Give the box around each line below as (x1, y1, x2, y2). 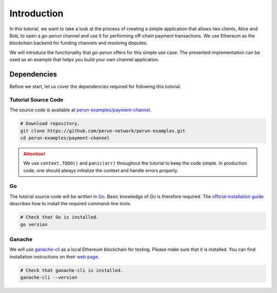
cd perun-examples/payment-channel (20, 135, 110, 141)
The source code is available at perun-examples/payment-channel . (9, 107, 151, 113)
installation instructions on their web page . (9, 253, 100, 260)
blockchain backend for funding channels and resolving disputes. (9, 40, 148, 46)
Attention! (23, 150, 46, 157)
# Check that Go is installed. (20, 214, 100, 220)
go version (20, 221, 48, 227)
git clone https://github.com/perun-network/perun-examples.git (20, 128, 186, 133)
